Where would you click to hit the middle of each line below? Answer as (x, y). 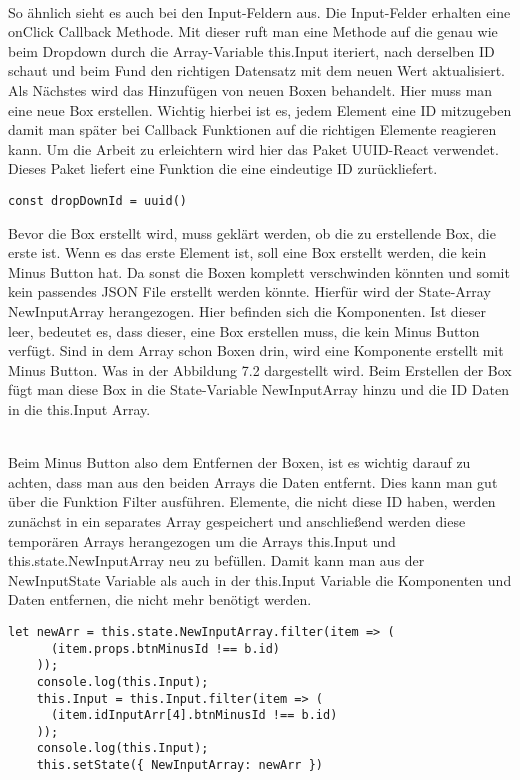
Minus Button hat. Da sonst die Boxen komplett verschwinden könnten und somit (259, 271)
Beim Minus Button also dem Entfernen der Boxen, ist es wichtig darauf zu (239, 462)
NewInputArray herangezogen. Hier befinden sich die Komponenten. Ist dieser (247, 310)
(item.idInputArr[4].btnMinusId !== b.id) (194, 715)
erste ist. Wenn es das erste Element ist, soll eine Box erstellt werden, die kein (247, 252)
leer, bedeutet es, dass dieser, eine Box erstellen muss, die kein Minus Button (244, 330)
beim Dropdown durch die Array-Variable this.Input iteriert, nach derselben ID (251, 50)
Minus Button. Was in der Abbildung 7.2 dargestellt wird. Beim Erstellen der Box (260, 369)
